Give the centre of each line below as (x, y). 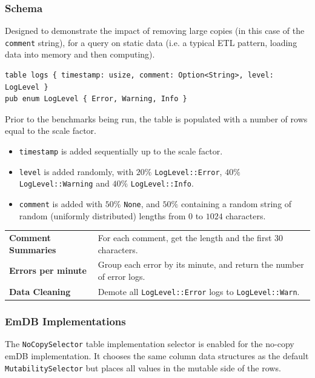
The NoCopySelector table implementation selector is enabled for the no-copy (150, 344)
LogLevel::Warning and (64, 183)
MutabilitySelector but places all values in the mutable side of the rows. (143, 367)
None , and (142, 204)
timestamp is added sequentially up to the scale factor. (121, 151)
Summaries (33, 249)
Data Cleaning (40, 291)
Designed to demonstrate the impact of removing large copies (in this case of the (155, 31)
